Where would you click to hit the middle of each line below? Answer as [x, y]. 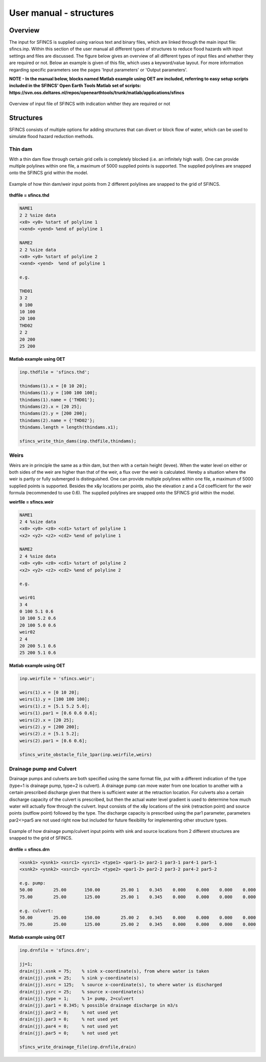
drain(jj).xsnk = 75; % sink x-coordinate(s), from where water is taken [114, 971]
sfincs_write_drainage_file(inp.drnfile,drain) [78, 1047]
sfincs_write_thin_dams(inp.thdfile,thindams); [78, 441]
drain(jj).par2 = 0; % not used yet [69, 1012]
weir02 [27, 632]
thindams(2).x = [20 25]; [51, 406]
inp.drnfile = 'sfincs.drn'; [55, 950]
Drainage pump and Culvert [43, 769]
